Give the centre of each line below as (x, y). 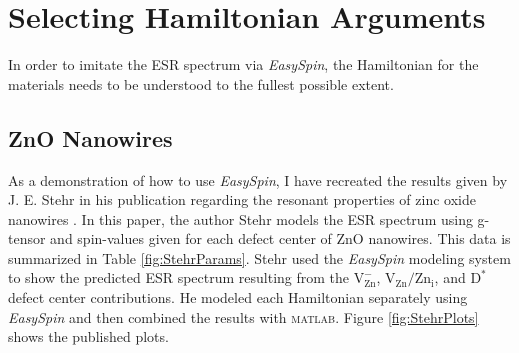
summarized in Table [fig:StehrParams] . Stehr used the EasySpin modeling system (259, 257)
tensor (27, 238)
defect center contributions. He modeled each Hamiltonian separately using (238, 297)
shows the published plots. (88, 336)
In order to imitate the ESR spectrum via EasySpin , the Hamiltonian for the (243, 64)
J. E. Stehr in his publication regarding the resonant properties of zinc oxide (242, 199)
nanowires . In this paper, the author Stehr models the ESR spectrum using (240, 218)
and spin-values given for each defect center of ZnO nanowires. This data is (280, 238)
